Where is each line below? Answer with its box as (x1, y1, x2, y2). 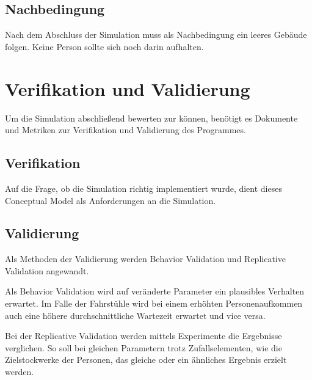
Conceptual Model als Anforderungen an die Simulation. (5, 194, 216, 206)
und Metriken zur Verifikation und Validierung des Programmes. (5, 123, 246, 136)
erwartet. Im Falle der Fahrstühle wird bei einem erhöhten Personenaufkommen (5, 297, 303, 310)
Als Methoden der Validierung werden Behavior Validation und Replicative (5, 252, 286, 265)
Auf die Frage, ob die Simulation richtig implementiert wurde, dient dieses (5, 181, 282, 194)
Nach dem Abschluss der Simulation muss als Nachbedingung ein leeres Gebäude (5, 28, 307, 41)
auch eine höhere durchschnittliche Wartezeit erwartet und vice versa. (5, 309, 266, 321)
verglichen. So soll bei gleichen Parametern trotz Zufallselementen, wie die (5, 341, 282, 354)
